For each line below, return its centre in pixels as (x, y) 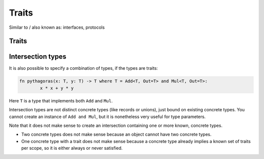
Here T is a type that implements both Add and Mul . (61, 100)
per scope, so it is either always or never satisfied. (72, 148)
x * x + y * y (57, 88)
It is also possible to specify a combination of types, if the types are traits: (84, 68)
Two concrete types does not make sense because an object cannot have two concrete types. (116, 135)
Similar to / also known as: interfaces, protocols (57, 27)
